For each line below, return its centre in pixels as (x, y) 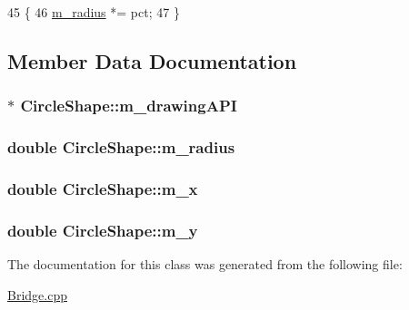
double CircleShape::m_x (103, 188)
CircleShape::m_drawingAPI (129, 106)
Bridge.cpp (37, 294)
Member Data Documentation (152, 60)
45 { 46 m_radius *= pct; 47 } (94, 12)
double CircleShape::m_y (103, 230)
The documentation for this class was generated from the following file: (205, 264)
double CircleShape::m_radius (121, 147)
